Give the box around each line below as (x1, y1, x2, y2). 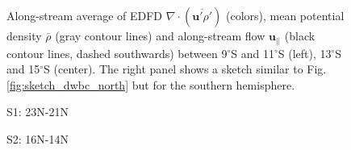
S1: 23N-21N (6, 103, 69, 120)
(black (284, 27, 315, 44)
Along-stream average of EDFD (6, 7, 163, 23)
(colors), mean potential (225, 7, 345, 23)
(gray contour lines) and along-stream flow (55, 27, 265, 44)
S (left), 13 (278, 44, 332, 61)
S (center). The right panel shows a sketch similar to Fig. (44, 60, 327, 77)
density (6, 27, 42, 44)
